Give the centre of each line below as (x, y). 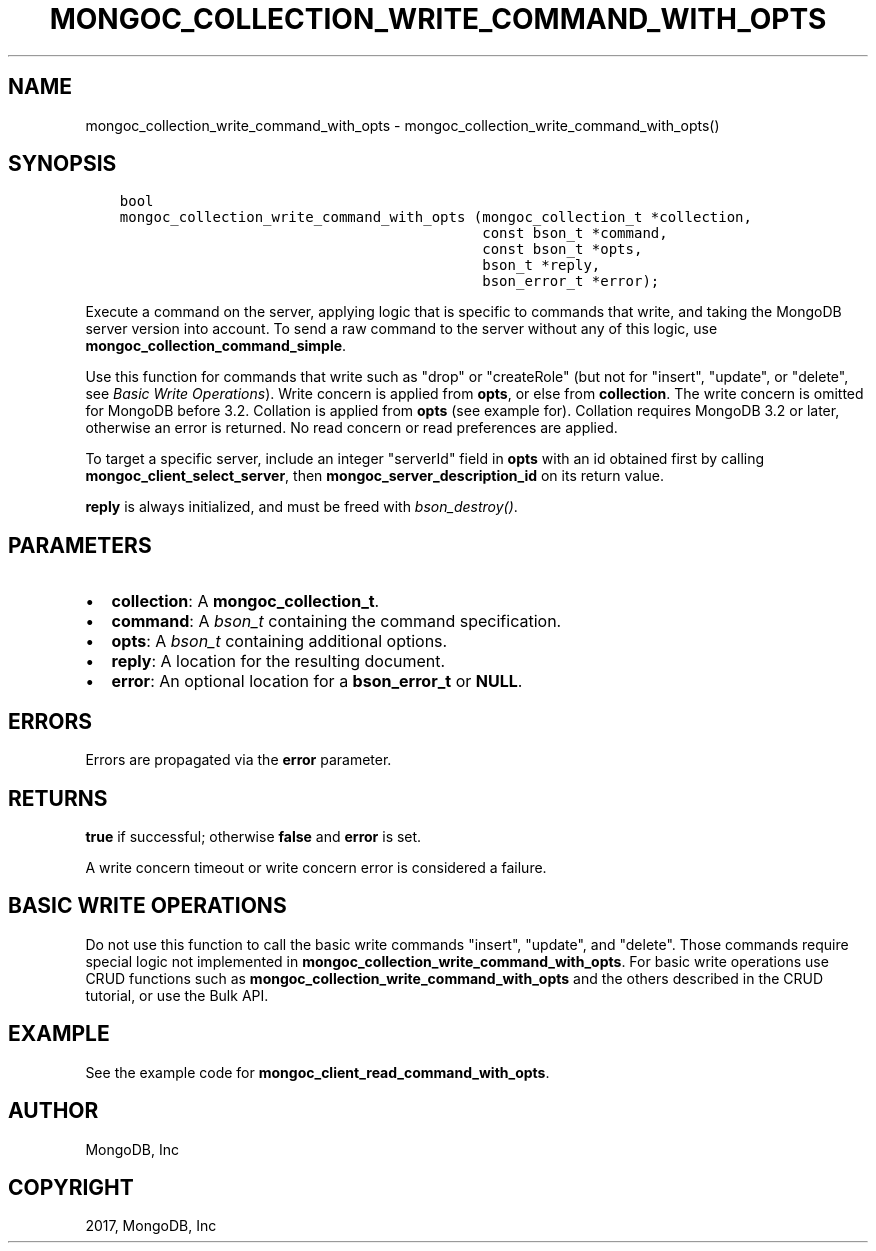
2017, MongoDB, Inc (151, 1226)
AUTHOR (53, 1111)
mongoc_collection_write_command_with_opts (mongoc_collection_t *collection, (435, 217)
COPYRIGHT (71, 1187)
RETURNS (58, 798)
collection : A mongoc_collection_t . (245, 601)
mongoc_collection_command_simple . (216, 346)
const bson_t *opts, (562, 249)
